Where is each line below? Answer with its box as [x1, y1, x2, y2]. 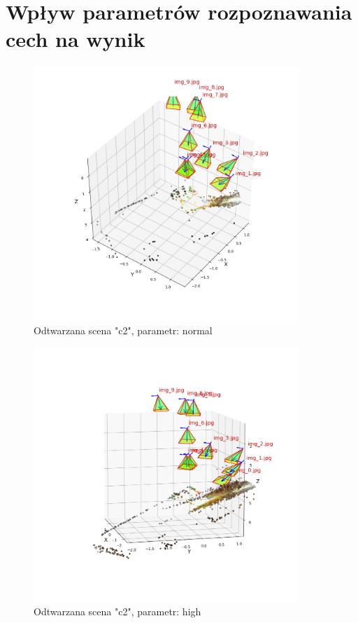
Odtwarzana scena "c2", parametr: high [34, 604, 201, 619]
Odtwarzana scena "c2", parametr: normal [34, 323, 213, 338]
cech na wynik [6, 25, 145, 53]
